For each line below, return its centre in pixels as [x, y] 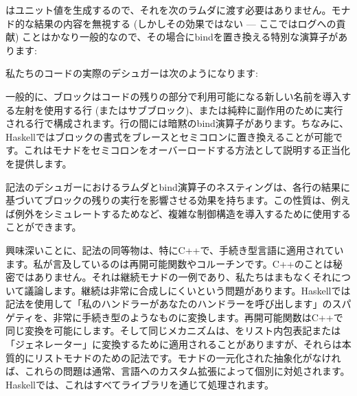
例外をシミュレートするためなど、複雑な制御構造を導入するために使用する [183, 213]
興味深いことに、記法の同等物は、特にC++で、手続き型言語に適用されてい [175, 249]
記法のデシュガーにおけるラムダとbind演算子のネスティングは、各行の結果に [178, 186]
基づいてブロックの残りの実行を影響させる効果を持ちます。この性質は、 [169, 200]
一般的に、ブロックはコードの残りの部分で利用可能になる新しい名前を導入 [174, 96]
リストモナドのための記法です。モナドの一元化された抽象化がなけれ [187, 357]
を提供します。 [39, 163]
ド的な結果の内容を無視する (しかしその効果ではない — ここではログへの [171, 23]
